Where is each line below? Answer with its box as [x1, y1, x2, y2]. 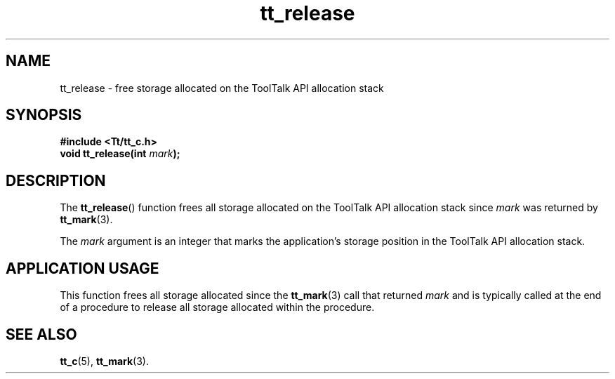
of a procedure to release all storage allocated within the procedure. [60, 301, 375, 314]
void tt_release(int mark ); [60, 147, 180, 160]
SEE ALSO [6, 325, 77, 343]
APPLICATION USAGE [6, 259, 159, 277]
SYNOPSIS [6, 106, 82, 124]
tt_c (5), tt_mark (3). [60, 354, 149, 367]
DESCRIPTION [6, 171, 106, 189]
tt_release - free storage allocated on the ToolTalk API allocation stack [60, 81, 384, 94]
